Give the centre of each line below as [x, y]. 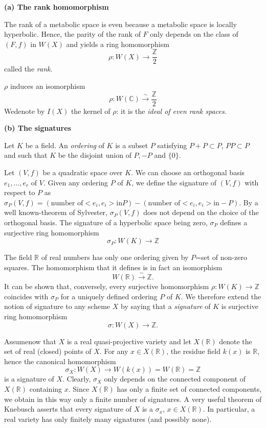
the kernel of [91, 111]
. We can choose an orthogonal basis [188, 172]
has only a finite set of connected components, [189, 388]
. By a [249, 202]
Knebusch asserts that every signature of [68, 409]
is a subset [132, 145]
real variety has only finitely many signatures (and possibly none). [108, 419]
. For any [114, 351]
